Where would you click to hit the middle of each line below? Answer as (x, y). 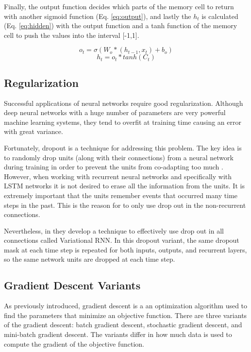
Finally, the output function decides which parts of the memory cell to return (119, 6)
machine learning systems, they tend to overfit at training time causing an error (123, 122)
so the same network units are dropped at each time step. (90, 259)
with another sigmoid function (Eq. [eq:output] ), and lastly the (98, 16)
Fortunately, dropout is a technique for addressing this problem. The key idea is (123, 147)
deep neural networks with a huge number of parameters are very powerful (115, 112)
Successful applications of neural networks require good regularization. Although (124, 103)
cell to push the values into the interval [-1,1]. (72, 35)
